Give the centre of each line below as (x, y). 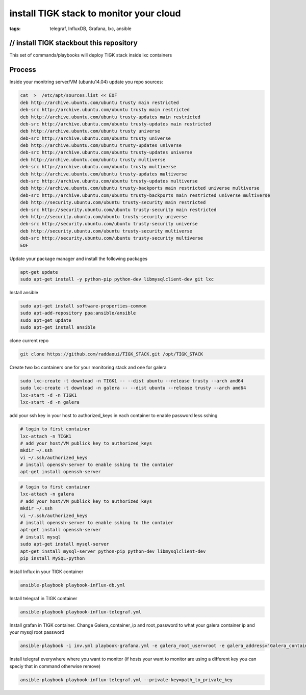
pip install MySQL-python (53, 558)
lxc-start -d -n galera (50, 402)
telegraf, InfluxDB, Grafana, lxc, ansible (91, 29)
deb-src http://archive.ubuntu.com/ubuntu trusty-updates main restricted (116, 124)
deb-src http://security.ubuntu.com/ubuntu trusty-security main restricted (118, 210)
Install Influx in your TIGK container (46, 572)
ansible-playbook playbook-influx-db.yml (73, 585)
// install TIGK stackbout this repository (73, 43)
